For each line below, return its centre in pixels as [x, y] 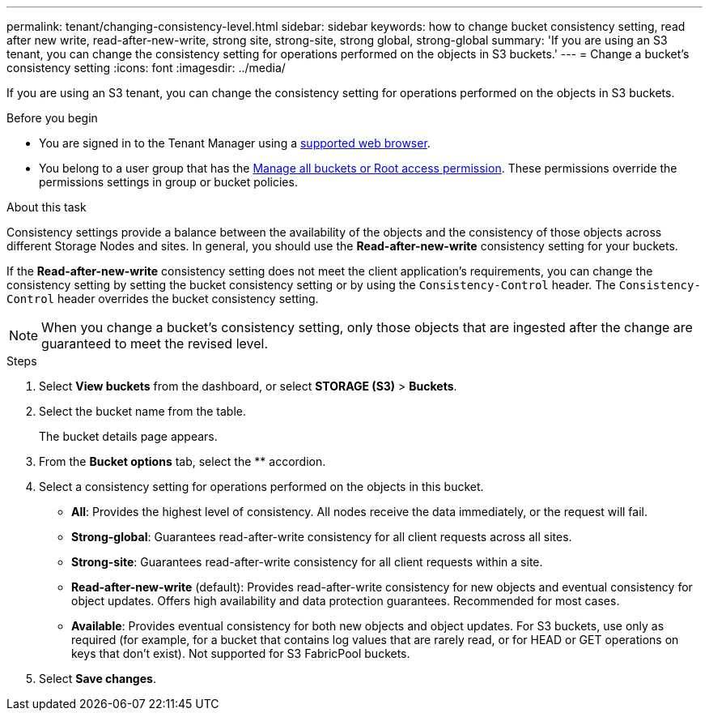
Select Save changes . [98, 679]
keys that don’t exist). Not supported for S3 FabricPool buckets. [241, 653]
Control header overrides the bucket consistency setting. [163, 299]
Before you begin [52, 118]
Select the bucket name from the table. [143, 411]
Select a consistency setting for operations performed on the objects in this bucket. [261, 487]
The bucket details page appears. [128, 436]
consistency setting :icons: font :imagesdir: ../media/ [146, 68]
